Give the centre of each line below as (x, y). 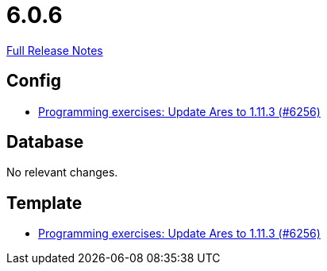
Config (34, 81)
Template (44, 203)
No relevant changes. (62, 172)
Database (45, 142)
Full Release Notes (55, 50)
